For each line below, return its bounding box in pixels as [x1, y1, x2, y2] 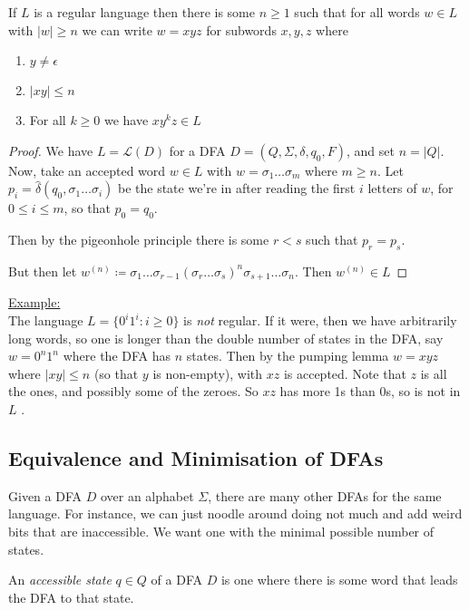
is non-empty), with [152, 363, 263, 382]
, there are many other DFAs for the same [208, 486, 442, 505]
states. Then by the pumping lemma [186, 346, 389, 365]
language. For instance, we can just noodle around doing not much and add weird [8, 504, 463, 523]
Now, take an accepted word [8, 160, 166, 179]
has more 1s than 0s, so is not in [279, 382, 461, 401]
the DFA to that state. [8, 587, 134, 606]
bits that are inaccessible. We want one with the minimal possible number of [8, 521, 435, 540]
